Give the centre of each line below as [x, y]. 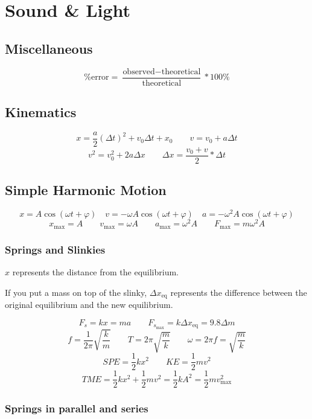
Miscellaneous [49, 48]
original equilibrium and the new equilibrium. [89, 305]
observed [139, 72]
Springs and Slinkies [55, 249]
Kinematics [41, 112]
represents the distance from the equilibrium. [96, 272]
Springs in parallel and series [77, 408]
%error [97, 78]
